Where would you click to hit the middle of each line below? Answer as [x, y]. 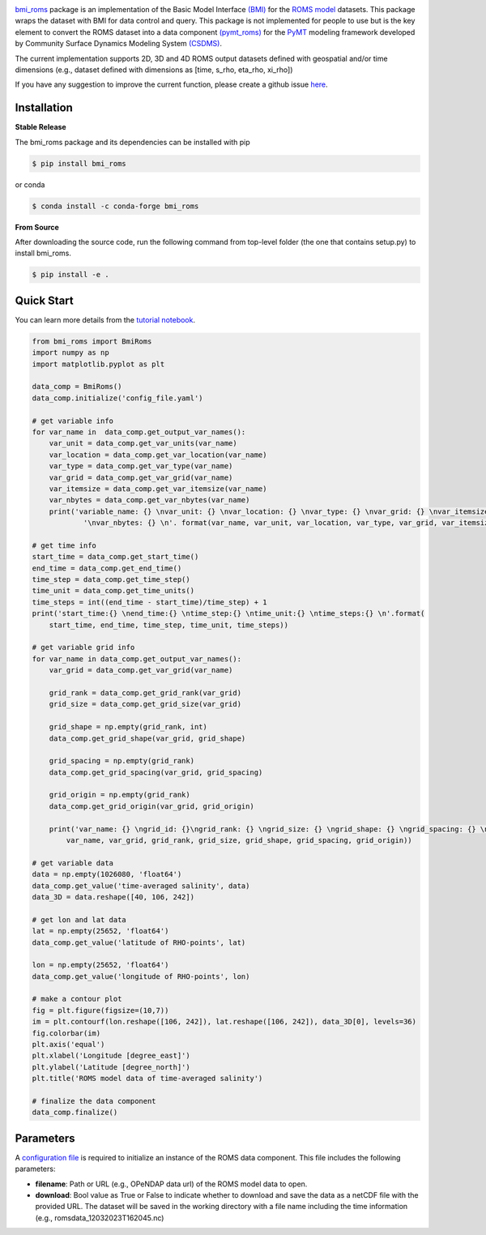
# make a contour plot [77, 999]
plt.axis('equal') [68, 1045]
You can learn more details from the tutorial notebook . [105, 319]
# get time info [64, 545]
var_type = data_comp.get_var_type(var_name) [141, 466]
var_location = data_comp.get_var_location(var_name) [158, 455]
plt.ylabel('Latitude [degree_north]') [111, 1067]
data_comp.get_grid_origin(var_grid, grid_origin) [151, 806]
